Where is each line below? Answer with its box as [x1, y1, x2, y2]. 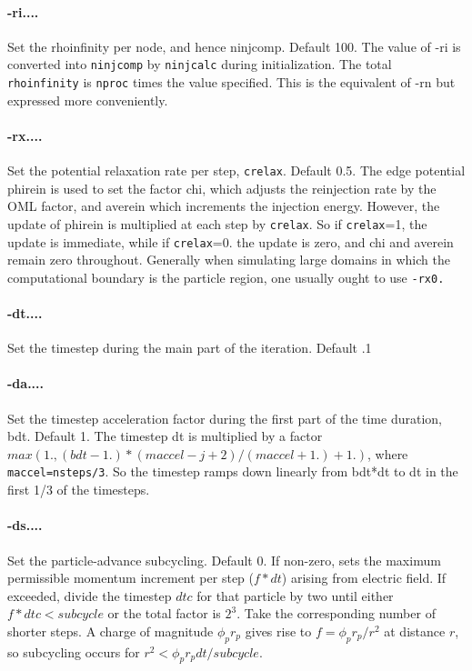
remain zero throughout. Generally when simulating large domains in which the [7, 250, 450, 269]
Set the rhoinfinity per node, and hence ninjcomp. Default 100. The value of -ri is [7, 36, 461, 55]
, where [367, 444, 408, 463]
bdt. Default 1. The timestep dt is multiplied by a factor [7, 426, 323, 446]
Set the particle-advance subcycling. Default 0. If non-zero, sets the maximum [7, 550, 441, 569]
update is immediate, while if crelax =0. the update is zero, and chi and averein [7, 232, 454, 251]
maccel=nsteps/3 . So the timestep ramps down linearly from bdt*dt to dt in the [7, 462, 458, 481]
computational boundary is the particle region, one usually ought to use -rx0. [7, 267, 445, 286]
